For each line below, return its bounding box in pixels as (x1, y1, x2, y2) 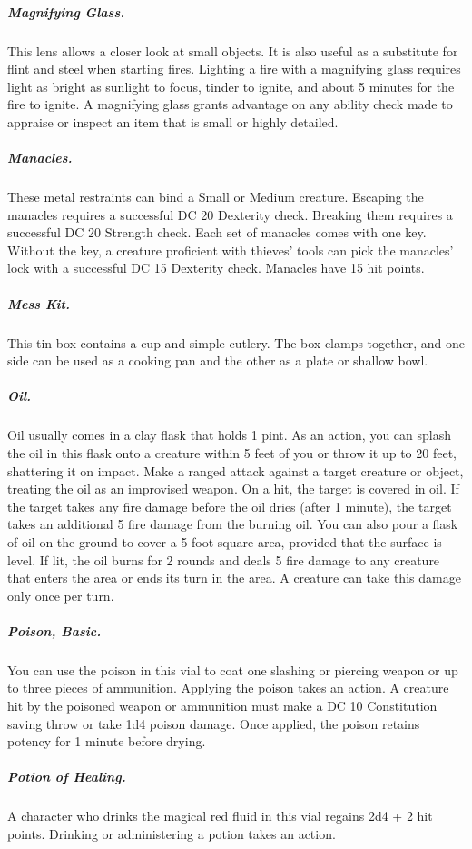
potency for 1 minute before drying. (7, 732, 206, 751)
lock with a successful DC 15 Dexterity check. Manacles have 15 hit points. (7, 258, 425, 277)
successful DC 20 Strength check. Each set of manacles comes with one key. (7, 223, 427, 242)
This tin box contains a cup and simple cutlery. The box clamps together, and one (7, 333, 465, 352)
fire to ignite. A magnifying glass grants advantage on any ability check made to (7, 95, 453, 114)
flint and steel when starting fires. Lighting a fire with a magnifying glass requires (7, 59, 461, 78)
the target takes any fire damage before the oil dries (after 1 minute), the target (7, 496, 452, 515)
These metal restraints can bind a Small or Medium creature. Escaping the (7, 187, 424, 206)
